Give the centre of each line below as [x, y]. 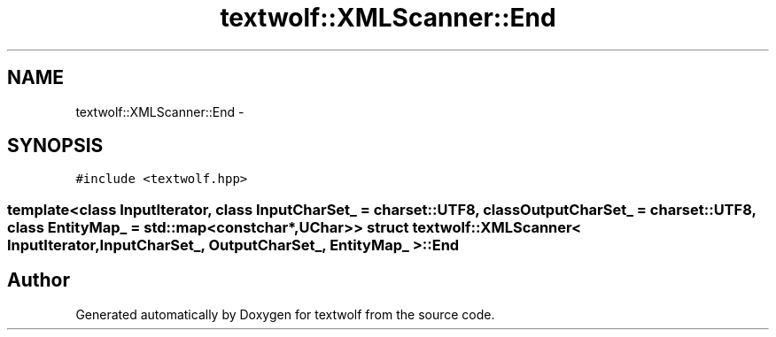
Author [39, 280]
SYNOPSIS [55, 146]
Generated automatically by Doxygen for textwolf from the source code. [285, 314]
